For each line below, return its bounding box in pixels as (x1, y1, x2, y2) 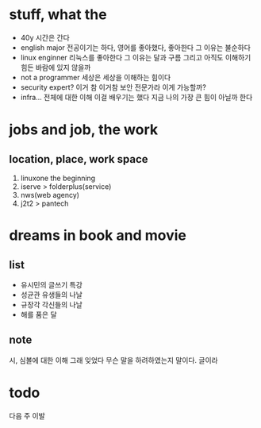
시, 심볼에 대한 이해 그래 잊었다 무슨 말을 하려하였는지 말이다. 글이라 (9, 355, 218, 364)
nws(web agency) (20, 190, 80, 199)
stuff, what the (9, 6, 107, 24)
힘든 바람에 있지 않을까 (20, 62, 91, 72)
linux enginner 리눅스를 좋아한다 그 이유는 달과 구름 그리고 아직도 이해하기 (20, 52, 251, 62)
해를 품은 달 (20, 310, 58, 319)
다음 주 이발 (9, 411, 46, 420)
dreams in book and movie (9, 226, 187, 245)
